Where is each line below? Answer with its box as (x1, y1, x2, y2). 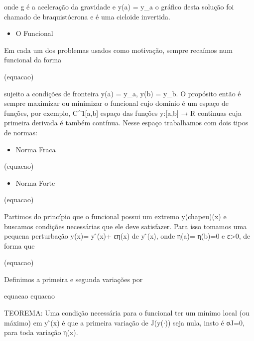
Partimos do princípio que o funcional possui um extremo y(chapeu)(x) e (4, 211, 227, 221)
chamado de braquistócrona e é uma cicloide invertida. (4, 11, 170, 21)
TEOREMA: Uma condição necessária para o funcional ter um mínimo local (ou (4, 308, 250, 318)
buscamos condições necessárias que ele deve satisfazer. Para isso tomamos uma (4, 221, 247, 231)
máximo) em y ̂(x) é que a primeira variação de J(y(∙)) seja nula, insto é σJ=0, (4, 317, 245, 328)
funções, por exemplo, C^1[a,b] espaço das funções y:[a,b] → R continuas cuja (4, 107, 242, 118)
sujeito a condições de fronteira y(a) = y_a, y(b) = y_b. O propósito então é (4, 88, 241, 98)
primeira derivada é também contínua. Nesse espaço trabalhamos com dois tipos (4, 117, 249, 128)
